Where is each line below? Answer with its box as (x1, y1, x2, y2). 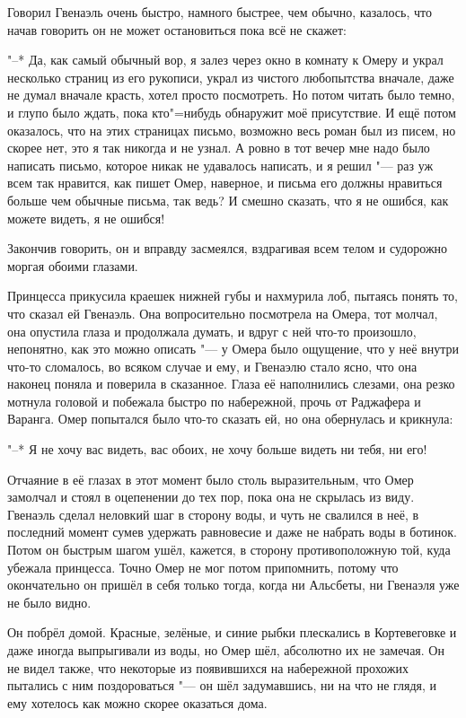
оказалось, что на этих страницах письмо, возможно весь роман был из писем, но (7, 120, 456, 139)
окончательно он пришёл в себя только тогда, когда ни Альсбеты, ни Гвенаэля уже (7, 575, 460, 594)
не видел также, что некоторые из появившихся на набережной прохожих (7, 658, 409, 677)
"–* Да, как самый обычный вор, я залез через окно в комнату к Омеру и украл (7, 50, 444, 69)
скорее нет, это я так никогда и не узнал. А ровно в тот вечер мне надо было (7, 138, 430, 157)
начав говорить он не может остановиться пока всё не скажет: (7, 20, 347, 39)
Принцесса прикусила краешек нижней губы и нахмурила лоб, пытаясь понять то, (7, 286, 458, 305)
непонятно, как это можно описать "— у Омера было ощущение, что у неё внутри (7, 339, 459, 358)
